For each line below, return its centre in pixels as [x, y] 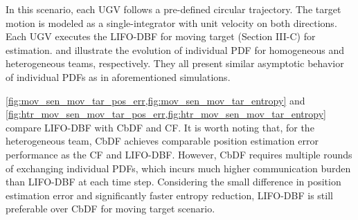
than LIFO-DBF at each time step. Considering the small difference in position [173, 182]
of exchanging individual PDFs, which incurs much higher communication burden [178, 168]
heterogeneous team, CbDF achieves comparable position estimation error [162, 141]
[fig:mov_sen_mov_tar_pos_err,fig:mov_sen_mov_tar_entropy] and [155, 100]
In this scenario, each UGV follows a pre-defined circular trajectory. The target [173, 9]
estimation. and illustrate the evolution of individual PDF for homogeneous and [175, 49]
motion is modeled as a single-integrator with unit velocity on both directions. [171, 22]
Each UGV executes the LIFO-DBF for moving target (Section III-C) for [161, 36]
